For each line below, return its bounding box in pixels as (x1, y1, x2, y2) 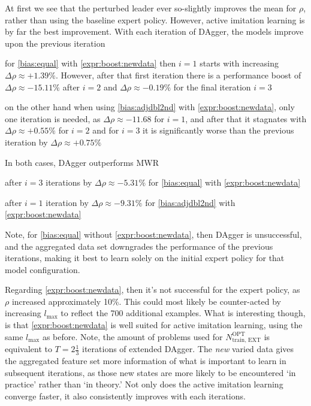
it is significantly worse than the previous (143, 124, 294, 137)
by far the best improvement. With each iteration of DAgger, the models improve (5, 25, 304, 38)
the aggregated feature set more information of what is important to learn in (5, 355, 286, 367)
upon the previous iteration (5, 37, 105, 49)
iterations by (46, 176, 92, 189)
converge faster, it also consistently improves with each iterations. (5, 390, 246, 402)
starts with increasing (200, 57, 279, 69)
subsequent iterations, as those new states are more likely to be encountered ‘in (5, 366, 296, 378)
